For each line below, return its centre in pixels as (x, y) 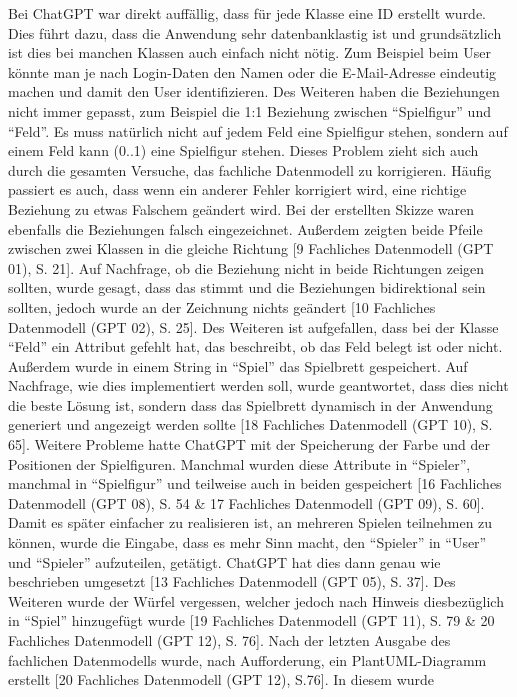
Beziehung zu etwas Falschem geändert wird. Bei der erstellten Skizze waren (241, 208)
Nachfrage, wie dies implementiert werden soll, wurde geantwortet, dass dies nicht (258, 385)
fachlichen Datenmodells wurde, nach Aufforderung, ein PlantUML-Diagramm (247, 659)
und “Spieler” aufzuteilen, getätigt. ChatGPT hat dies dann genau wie (224, 561)
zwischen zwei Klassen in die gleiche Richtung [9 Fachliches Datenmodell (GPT (251, 248)
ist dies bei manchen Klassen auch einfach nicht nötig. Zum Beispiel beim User (249, 52)
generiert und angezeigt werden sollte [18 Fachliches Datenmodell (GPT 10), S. (250, 424)
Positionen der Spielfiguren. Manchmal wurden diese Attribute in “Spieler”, (239, 463)
